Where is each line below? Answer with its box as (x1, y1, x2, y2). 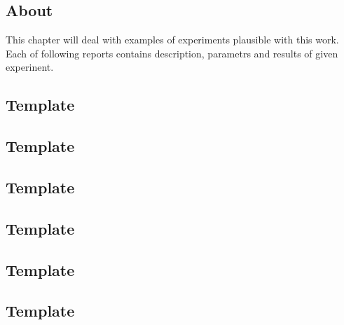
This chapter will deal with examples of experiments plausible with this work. (6, 32, 339, 47)
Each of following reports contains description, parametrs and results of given (6, 46, 338, 60)
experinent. (6, 60, 54, 74)
